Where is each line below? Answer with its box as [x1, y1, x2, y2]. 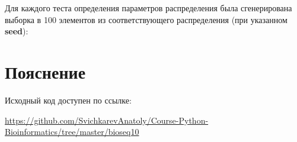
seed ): [5, 25, 28, 37]
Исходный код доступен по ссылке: [5, 93, 132, 106]
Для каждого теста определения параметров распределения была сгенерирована [5, 2, 292, 14]
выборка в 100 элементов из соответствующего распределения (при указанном [5, 13, 288, 25]
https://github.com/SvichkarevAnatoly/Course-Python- [5, 114, 209, 126]
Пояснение [5, 59, 86, 83]
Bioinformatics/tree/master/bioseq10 [5, 125, 139, 138]
